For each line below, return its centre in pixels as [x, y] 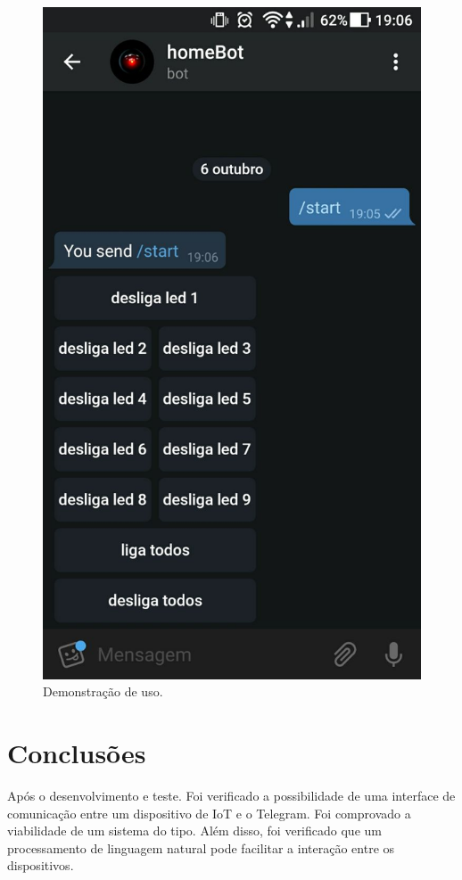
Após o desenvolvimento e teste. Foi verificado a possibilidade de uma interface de [231, 796]
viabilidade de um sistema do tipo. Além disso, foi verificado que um [194, 831]
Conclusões [77, 753]
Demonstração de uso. [103, 691]
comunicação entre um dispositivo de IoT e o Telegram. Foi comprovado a [209, 813]
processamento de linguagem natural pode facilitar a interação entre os [201, 847]
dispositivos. [41, 865]
